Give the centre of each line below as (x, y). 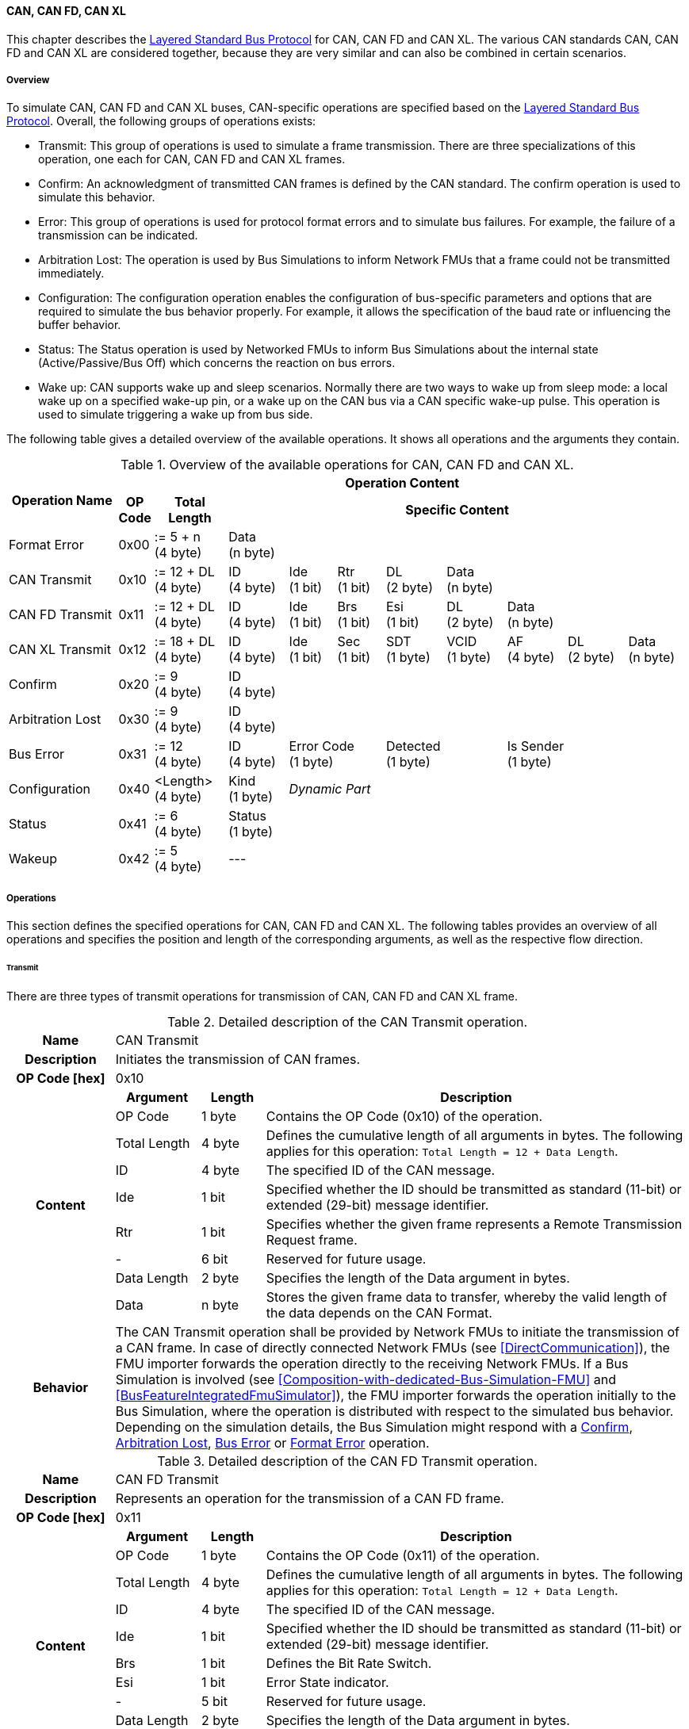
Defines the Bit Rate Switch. (349, 1663)
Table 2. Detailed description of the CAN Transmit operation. (347, 1021)
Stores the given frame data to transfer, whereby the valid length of (467, 1297)
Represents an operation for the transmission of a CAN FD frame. (310, 1498)
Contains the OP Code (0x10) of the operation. (404, 1116)
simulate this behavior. (97, 197)
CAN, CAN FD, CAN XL (67, 11)
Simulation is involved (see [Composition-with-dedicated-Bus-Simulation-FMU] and (366, 1379)
